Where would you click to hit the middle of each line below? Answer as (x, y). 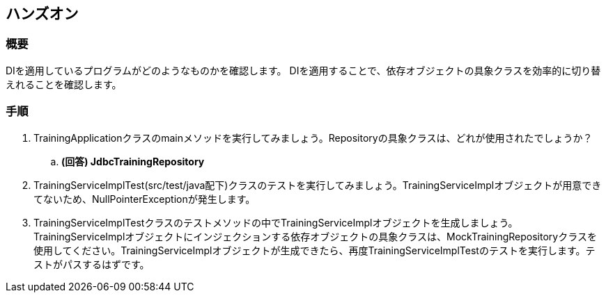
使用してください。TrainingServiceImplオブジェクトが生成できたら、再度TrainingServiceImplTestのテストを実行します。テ (314, 250)
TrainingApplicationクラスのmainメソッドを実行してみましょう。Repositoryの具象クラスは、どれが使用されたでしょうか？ (313, 138)
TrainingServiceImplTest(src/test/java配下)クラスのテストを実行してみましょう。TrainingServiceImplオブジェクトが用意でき (318, 185)
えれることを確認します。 (64, 84)
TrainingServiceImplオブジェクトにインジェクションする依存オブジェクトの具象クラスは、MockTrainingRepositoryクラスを (315, 236)
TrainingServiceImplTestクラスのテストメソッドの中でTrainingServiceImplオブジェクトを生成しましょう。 (276, 222)
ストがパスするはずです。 (92, 264)
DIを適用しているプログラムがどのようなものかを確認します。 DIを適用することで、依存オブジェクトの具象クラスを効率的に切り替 (303, 70)
